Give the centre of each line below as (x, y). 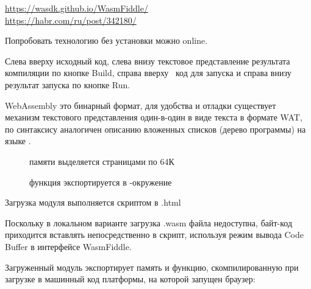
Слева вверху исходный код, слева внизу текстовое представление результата (148, 61)
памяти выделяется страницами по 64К (102, 161)
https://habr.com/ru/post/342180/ (71, 20)
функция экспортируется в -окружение (101, 182)
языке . (18, 141)
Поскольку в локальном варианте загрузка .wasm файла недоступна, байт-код (149, 222)
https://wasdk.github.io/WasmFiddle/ (77, 8)
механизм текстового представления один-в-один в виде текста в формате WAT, (154, 117)
